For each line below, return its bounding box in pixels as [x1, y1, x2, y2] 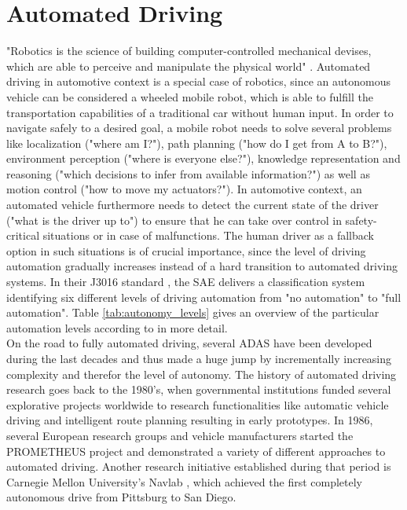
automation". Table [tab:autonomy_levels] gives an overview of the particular [6, 304, 379, 321]
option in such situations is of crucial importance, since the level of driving [6, 242, 366, 259]
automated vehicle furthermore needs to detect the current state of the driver [6, 196, 379, 213]
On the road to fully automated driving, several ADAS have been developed [6, 335, 372, 351]
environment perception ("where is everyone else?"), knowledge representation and [6, 150, 401, 167]
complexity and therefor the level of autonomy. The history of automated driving [6, 365, 397, 382]
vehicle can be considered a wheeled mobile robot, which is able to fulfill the [6, 88, 373, 105]
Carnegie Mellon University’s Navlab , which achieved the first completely [6, 473, 363, 490]
